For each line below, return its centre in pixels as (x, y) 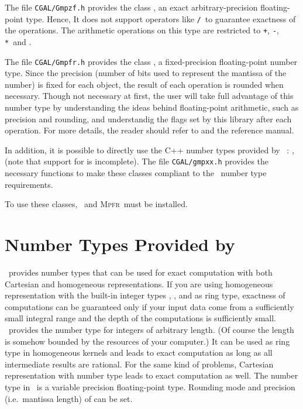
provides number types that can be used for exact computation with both (140, 272)
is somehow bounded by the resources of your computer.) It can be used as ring (147, 341)
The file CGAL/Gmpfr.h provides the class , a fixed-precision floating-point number (151, 61)
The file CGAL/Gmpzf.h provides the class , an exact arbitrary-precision (131, 7)
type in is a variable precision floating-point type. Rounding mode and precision (150, 386)
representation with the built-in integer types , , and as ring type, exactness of (145, 295)
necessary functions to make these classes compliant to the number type (136, 173)
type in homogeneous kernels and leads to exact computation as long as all (139, 353)
